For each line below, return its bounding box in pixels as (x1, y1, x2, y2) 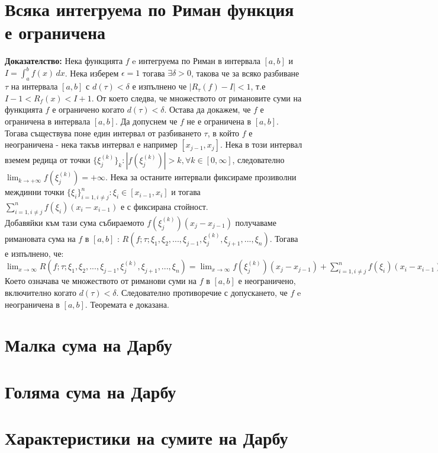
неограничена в (5, 298, 60, 310)
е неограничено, (238, 275, 296, 287)
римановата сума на (5, 232, 76, 244)
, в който (207, 126, 240, 139)
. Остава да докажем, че (164, 103, 251, 116)
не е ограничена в (186, 114, 252, 127)
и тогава (171, 186, 201, 198)
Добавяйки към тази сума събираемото (5, 216, 144, 228)
